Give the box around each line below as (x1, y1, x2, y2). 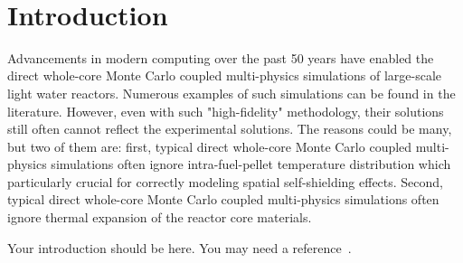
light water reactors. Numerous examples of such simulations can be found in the (7, 83, 456, 102)
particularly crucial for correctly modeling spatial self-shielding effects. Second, (7, 172, 444, 191)
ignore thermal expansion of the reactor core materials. (7, 208, 312, 227)
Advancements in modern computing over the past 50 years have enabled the (7, 48, 434, 67)
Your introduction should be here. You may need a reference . (7, 238, 352, 257)
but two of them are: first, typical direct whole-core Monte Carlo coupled (7, 136, 412, 155)
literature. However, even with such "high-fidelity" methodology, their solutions (7, 101, 444, 120)
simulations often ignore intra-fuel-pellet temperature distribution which (51, 155, 451, 174)
